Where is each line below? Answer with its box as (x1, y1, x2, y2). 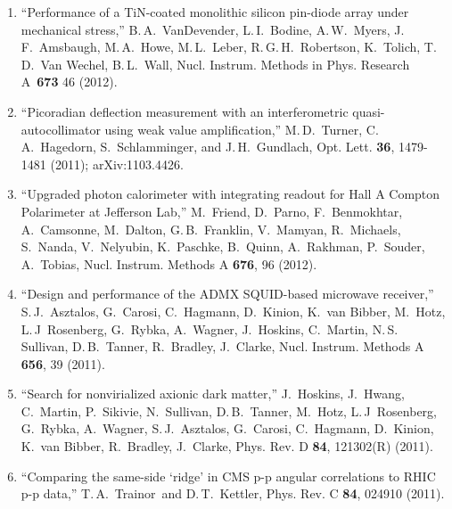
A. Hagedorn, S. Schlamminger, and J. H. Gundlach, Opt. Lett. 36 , (21, 137, 395, 156)
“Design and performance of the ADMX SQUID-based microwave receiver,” (21, 284, 434, 303)
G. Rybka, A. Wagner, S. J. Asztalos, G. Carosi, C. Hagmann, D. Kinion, (21, 419, 434, 438)
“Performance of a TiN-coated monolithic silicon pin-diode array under (21, 3, 409, 21)
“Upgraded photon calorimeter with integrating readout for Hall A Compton (21, 185, 440, 203)
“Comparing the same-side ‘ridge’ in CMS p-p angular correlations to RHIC (21, 466, 436, 485)
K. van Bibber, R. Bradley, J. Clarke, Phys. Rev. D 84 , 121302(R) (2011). (21, 437, 433, 456)
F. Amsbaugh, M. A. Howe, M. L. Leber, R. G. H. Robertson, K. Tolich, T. (21, 37, 437, 56)
